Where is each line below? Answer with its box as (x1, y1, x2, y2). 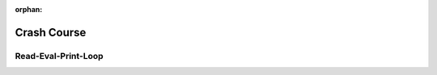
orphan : (15, 5, 43, 14)
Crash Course (15, 25, 87, 40)
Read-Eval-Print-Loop (15, 50, 104, 61)
